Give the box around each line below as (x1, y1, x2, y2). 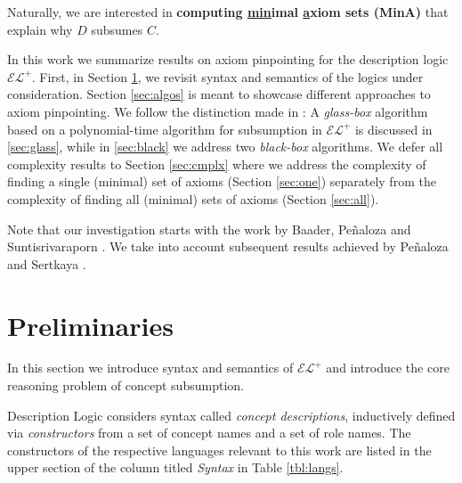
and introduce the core (326, 358, 450, 377)
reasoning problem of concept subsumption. (7, 376, 244, 395)
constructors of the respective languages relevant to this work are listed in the (7, 440, 432, 459)
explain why (7, 20, 73, 38)
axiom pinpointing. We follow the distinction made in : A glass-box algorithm (7, 102, 428, 120)
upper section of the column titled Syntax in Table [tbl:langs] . (7, 458, 344, 477)
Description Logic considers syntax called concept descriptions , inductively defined (7, 405, 456, 424)
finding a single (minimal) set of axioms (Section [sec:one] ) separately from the (7, 172, 436, 191)
